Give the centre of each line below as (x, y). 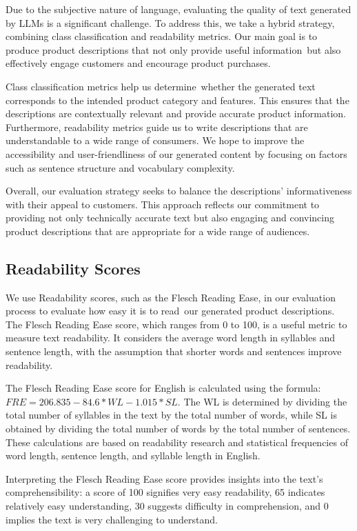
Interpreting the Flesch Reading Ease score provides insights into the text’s (164, 478)
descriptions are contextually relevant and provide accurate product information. (176, 113)
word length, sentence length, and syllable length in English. (133, 455)
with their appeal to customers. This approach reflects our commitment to (163, 204)
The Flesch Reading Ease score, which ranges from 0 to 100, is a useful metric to (176, 324)
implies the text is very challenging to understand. (112, 519)
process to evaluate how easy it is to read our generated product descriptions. (170, 311)
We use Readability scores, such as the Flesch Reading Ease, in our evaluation (171, 297)
